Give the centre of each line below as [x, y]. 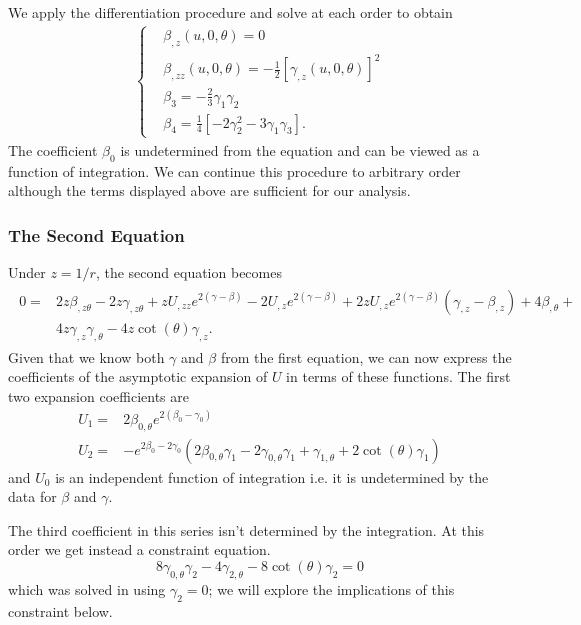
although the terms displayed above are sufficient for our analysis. [209, 190]
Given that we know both [86, 356]
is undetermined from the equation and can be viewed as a [300, 149]
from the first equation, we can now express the [366, 356]
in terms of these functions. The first [398, 376]
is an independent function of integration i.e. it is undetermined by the [272, 476]
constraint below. [60, 610]
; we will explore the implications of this [331, 588]
